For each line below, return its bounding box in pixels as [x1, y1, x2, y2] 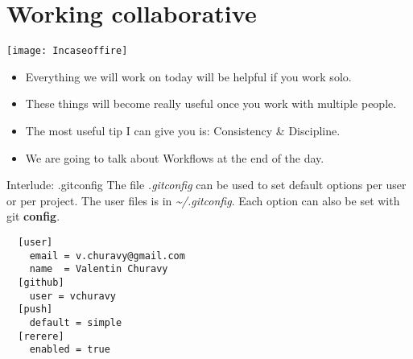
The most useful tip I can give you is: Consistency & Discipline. [25, 122, 341, 138]
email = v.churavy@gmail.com [29, 250, 185, 262]
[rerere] [18, 330, 64, 342]
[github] [18, 276, 64, 288]
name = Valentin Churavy [29, 263, 168, 275]
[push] [18, 303, 53, 316]
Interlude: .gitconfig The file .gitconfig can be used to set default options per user [6, 176, 407, 193]
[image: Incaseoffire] [6, 45, 128, 57]
